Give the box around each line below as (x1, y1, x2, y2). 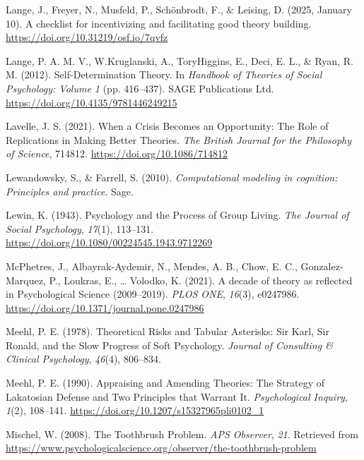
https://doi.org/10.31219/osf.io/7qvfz (6, 30, 168, 44)
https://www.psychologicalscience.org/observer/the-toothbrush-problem (6, 440, 317, 455)
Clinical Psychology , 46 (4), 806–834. (6, 351, 161, 366)
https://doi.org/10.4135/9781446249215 (6, 95, 177, 109)
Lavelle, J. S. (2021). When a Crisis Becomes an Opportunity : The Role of (6, 119, 329, 133)
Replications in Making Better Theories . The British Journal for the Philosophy (6, 132, 352, 147)
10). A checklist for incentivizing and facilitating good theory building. (6, 16, 312, 30)
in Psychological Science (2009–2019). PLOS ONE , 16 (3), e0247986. (6, 286, 300, 301)
